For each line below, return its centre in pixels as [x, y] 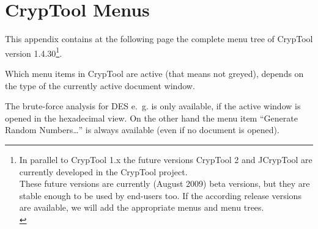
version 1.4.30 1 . [34, 52]
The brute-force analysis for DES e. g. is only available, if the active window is [153, 106]
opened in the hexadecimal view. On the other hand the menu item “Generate [151, 118]
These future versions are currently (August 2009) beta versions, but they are [165, 184]
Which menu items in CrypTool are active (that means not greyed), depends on [154, 73]
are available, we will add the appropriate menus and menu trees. [142, 207]
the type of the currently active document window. [100, 85]
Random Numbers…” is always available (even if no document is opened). [142, 130]
